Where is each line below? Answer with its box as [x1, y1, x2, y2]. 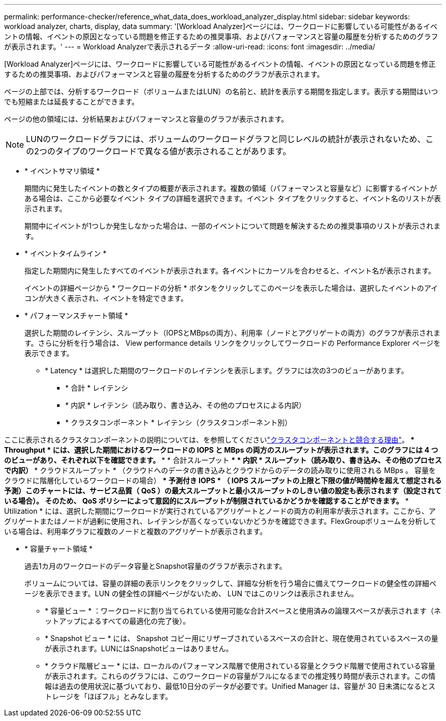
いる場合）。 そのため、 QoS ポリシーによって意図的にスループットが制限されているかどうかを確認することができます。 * [4, 496, 409, 505]
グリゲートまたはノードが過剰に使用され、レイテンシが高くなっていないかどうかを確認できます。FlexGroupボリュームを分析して [4, 517, 436, 525]
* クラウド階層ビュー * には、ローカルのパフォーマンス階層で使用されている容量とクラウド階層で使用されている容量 [45, 661, 435, 670]
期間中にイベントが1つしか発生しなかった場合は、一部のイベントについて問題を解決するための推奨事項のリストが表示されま [24, 221, 441, 230]
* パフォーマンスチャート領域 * [24, 311, 128, 320]
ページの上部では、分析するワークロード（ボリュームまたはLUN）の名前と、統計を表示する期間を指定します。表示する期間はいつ [4, 87, 438, 96]
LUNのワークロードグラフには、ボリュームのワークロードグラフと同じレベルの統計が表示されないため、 [26, 134, 426, 144]
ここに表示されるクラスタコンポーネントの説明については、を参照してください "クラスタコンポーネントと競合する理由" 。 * [4, 435, 415, 444]
